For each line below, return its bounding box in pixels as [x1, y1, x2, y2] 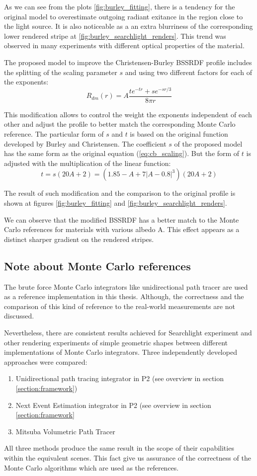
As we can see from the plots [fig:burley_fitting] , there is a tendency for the [4, 1, 235, 11]
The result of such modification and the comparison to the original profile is [4, 188, 236, 198]
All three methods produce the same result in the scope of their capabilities [4, 443, 234, 453]
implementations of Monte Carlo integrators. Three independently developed [4, 347, 237, 357]
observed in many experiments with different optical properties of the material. [4, 40, 245, 51]
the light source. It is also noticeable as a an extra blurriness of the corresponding [4, 21, 253, 31]
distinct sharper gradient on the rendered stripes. [4, 234, 154, 244]
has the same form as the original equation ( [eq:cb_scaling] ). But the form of [4, 148, 240, 159]
